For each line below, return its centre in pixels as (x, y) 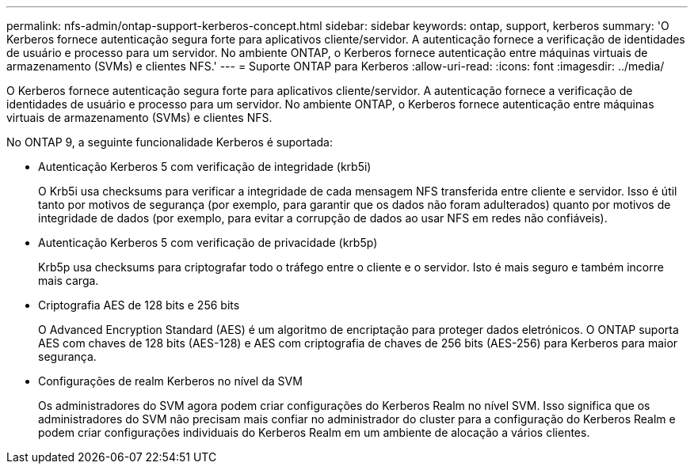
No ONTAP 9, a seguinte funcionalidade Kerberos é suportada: (170, 142)
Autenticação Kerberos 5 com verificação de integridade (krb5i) (205, 167)
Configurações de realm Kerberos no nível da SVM (170, 381)
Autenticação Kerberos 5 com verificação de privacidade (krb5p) (208, 243)
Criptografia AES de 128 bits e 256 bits (139, 305)
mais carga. (69, 280)
